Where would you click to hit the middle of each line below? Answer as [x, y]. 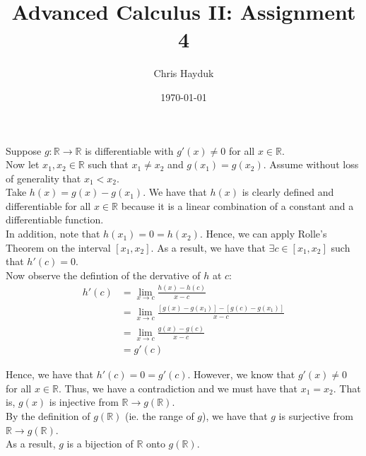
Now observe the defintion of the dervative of [103, 275]
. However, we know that [241, 374]
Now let [23, 164]
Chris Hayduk [184, 73]
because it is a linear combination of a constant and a [237, 205]
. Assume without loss [311, 164]
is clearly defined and [288, 192]
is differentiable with [129, 150]
